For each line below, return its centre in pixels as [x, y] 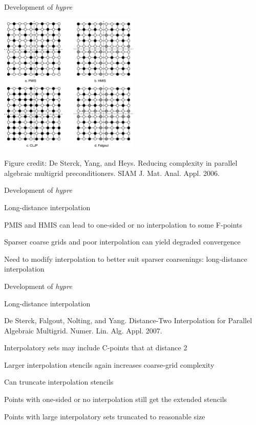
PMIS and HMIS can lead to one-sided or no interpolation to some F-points [123, 224]
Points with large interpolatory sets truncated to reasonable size [105, 416]
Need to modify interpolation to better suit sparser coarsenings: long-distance [126, 259]
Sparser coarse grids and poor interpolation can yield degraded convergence [122, 242]
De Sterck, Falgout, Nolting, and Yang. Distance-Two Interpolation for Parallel [128, 320]
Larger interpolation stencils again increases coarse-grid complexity [109, 364]
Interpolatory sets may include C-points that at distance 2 [96, 348]
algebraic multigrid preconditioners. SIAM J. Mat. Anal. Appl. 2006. [112, 173]
